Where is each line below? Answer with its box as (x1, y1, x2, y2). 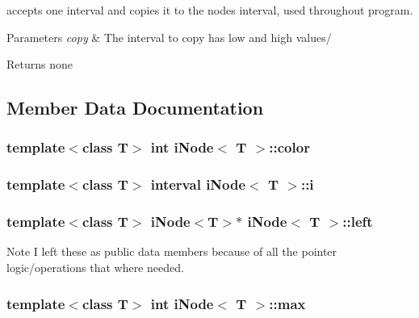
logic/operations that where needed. (6, 259, 184, 276)
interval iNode (150, 174, 246, 195)
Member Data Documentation (6, 95, 264, 120)
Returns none (6, 56, 73, 73)
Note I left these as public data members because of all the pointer (6, 243, 337, 260)
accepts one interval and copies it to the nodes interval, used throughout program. (6, 2, 413, 18)
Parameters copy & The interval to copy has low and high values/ (6, 28, 332, 45)
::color (269, 137, 310, 157)
